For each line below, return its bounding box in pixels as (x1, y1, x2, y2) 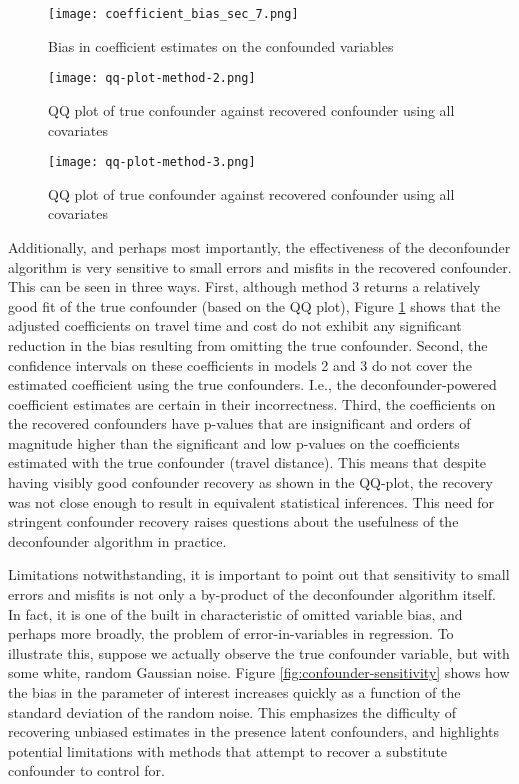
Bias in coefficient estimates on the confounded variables (48, 35, 394, 56)
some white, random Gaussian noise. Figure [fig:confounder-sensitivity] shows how (8, 662, 510, 683)
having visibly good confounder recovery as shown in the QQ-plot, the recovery (8, 472, 493, 493)
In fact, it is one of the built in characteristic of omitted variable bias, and (8, 603, 463, 624)
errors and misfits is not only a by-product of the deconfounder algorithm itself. (8, 584, 496, 605)
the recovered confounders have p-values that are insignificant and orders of (8, 413, 471, 434)
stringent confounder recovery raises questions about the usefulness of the (8, 511, 459, 532)
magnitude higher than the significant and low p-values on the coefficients (8, 432, 460, 453)
